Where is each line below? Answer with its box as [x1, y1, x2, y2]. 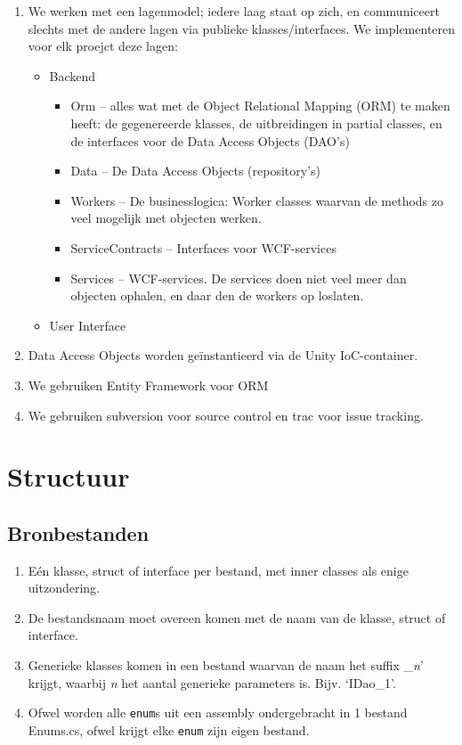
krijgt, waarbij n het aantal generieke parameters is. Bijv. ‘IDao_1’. [28, 673, 396, 692]
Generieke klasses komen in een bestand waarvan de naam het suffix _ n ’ [28, 656, 424, 675]
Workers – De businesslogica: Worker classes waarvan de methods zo [70, 191, 444, 209]
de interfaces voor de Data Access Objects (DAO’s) [70, 131, 350, 150]
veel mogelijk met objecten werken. [70, 209, 262, 227]
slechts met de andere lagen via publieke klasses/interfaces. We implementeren [28, 19, 456, 37]
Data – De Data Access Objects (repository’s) [70, 161, 321, 180]
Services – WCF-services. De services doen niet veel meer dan [70, 268, 407, 287]
